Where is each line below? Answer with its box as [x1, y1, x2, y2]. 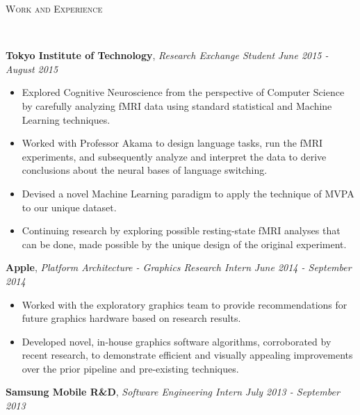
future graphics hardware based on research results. [22, 311, 241, 325]
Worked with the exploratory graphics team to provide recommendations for [22, 297, 347, 311]
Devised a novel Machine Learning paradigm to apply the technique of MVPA [22, 186, 354, 200]
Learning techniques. [22, 112, 111, 127]
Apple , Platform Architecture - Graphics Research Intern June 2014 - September [6, 260, 352, 275]
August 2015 [6, 61, 58, 76]
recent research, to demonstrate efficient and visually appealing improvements [22, 348, 353, 362]
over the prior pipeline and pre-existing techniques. [22, 361, 239, 375]
